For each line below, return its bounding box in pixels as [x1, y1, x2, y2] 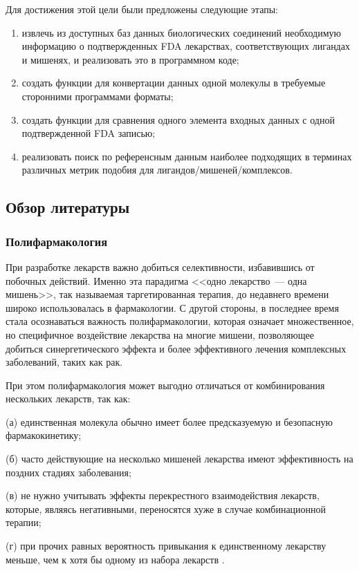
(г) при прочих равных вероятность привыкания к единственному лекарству [6, 539, 326, 553]
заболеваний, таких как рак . [6, 355, 123, 369]
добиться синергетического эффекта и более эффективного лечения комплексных [6, 341, 347, 355]
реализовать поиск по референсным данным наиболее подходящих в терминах [21, 149, 352, 163]
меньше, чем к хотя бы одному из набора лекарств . [6, 552, 225, 566]
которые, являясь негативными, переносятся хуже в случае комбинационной [6, 501, 326, 516]
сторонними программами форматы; [21, 88, 174, 103]
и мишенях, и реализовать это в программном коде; [21, 52, 239, 66]
